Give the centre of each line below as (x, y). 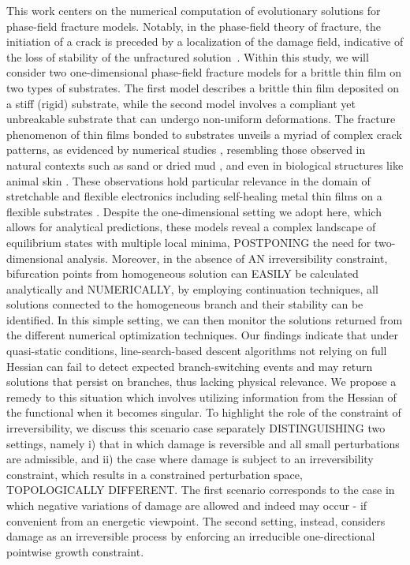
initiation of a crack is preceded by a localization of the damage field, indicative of (205, 41)
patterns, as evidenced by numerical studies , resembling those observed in (186, 150)
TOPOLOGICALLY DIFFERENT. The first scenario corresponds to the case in (201, 490)
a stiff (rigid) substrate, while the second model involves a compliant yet (181, 103)
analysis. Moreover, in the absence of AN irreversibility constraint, (227, 258)
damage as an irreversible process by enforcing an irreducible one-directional (191, 536)
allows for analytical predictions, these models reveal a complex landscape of (191, 227)
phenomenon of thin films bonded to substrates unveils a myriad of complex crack (204, 134)
